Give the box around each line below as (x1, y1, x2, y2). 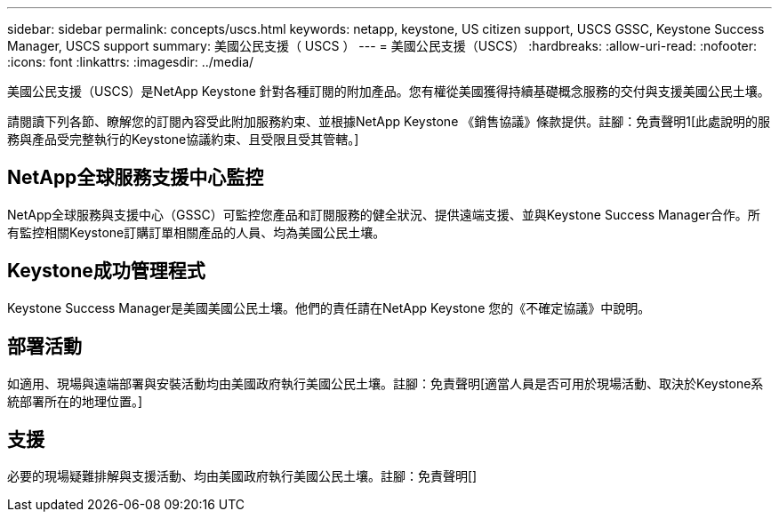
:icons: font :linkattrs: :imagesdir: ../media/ (7, 54, 254, 69)
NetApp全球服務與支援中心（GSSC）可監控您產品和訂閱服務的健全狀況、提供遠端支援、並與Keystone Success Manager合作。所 (7, 206, 760, 222)
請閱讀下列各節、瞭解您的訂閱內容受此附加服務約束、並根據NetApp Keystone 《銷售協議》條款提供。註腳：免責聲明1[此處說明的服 (7, 114, 771, 129)
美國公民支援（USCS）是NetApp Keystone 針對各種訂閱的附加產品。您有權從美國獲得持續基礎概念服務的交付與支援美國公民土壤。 (7, 84, 770, 99)
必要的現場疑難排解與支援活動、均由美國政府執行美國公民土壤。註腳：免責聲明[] (7, 468, 478, 484)
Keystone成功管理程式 (7, 259, 205, 283)
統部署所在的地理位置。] (7, 393, 143, 409)
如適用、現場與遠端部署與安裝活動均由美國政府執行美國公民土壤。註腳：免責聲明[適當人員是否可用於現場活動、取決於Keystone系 (7, 375, 764, 391)
